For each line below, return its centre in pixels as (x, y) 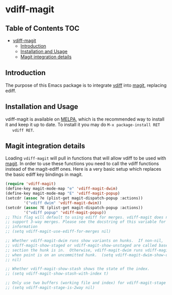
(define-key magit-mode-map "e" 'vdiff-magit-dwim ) (61, 189)
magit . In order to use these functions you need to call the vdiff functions (82, 164)
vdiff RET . (23, 130)
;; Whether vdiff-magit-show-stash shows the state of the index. (78, 269)
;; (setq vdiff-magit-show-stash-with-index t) (57, 274)
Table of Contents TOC (42, 28)
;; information (21, 227)
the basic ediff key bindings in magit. (44, 174)
